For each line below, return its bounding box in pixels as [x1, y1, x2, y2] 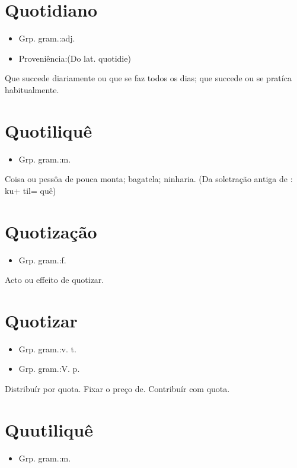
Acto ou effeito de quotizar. [5, 273, 104, 286]
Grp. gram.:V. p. [18, 362, 80, 375]
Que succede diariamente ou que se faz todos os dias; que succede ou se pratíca [5, 72, 292, 84]
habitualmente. [5, 83, 59, 95]
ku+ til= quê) [5, 184, 56, 196]
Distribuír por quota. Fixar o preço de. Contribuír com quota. [5, 383, 230, 395]
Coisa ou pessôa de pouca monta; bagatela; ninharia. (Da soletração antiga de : [5, 173, 293, 185]
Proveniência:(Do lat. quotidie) [18, 52, 131, 64]
